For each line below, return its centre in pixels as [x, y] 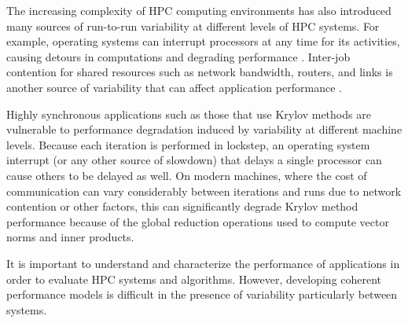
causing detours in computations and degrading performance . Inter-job [178, 56]
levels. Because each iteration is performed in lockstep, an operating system [188, 144]
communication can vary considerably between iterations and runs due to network [204, 191]
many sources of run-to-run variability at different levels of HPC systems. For [193, 26]
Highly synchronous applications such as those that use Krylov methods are [189, 114]
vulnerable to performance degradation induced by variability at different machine [204, 129]
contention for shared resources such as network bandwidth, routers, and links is [200, 72]
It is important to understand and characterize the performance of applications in [203, 263]
